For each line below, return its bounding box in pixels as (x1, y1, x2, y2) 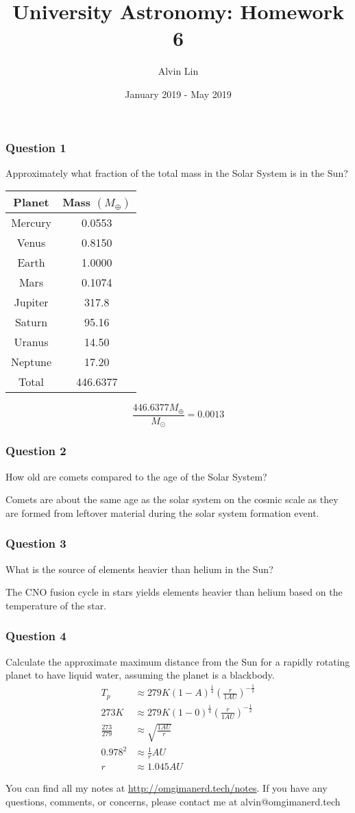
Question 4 (5, 627, 66, 644)
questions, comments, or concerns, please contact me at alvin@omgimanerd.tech (5, 794, 341, 808)
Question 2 (5, 442, 66, 459)
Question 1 (5, 138, 66, 156)
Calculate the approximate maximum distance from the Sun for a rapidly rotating (5, 654, 350, 668)
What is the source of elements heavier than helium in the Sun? (5, 561, 273, 576)
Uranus (14, 334, 49, 350)
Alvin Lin (158, 64, 199, 78)
